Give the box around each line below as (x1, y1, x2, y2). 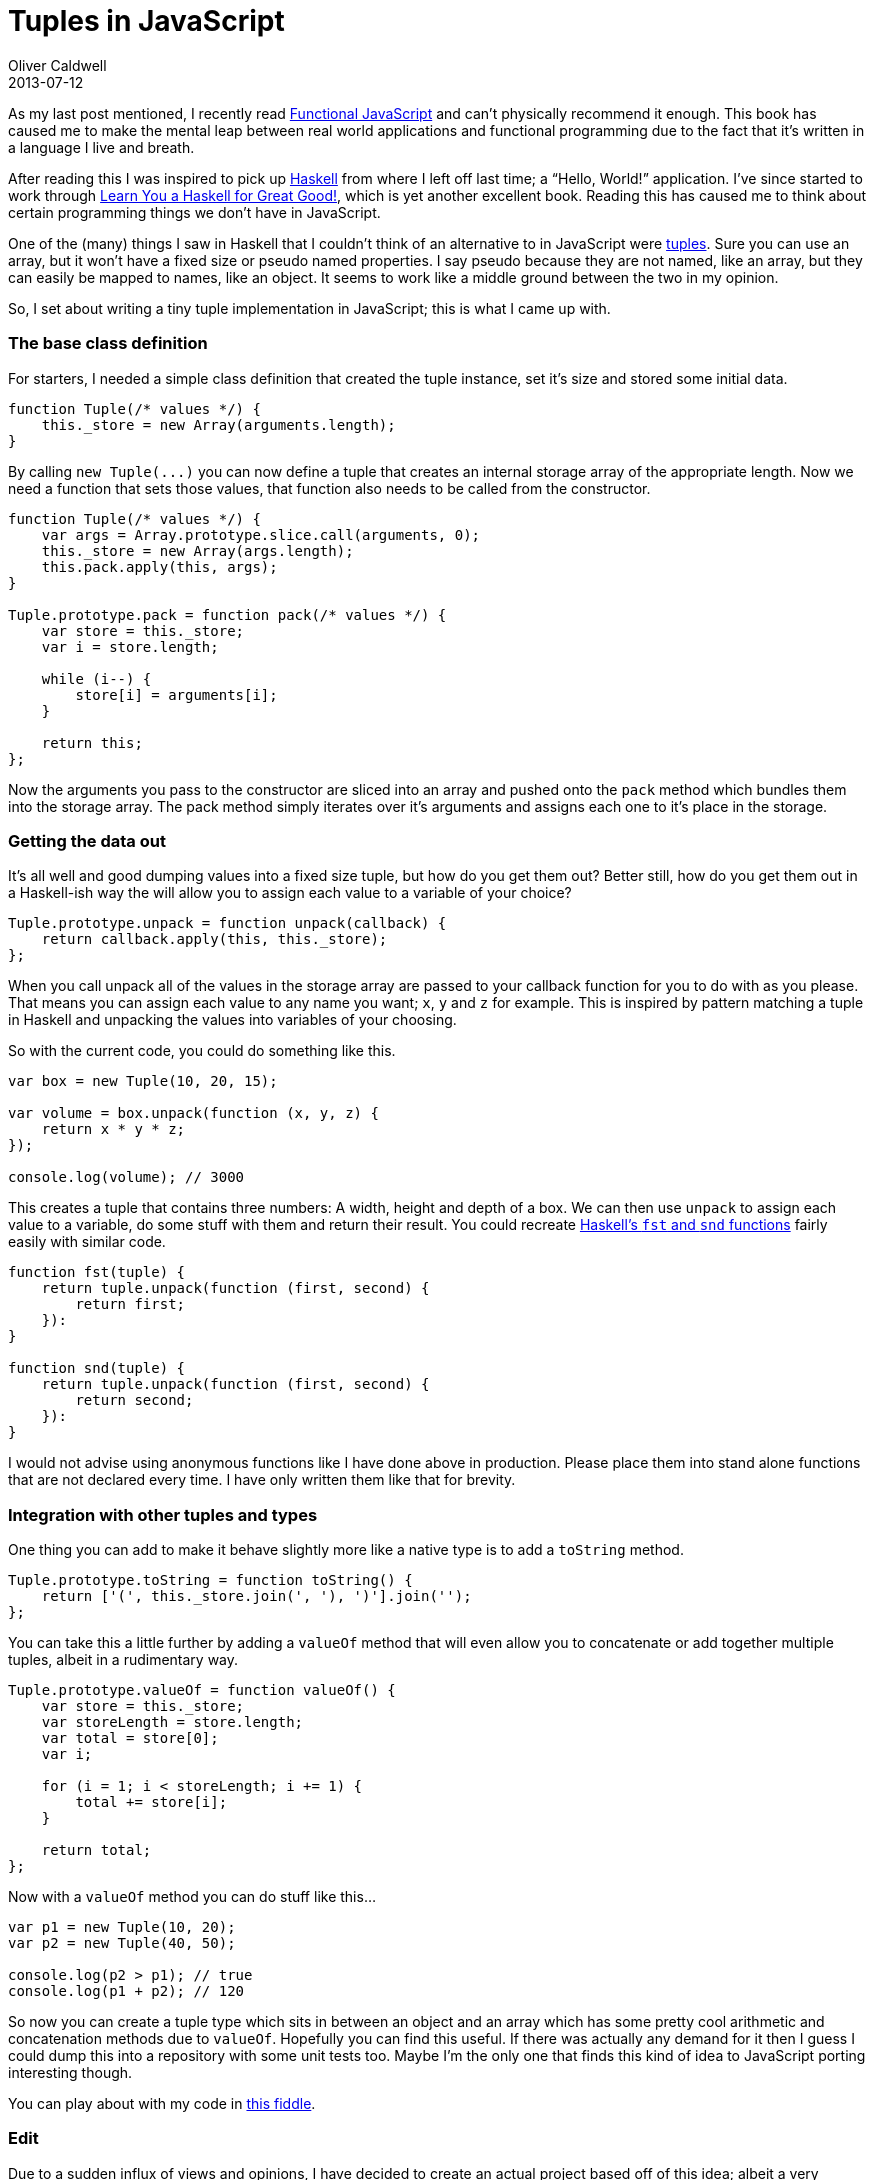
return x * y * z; (41, 1121, 186, 1138)
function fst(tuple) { (8, 1264, 186, 1281)
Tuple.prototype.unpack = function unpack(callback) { (8, 915, 447, 932)
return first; (75, 1296, 186, 1313)
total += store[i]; (75, 1794, 228, 1810)
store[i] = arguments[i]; (75, 686, 278, 703)
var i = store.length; (41, 638, 219, 655)
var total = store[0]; (41, 1730, 219, 1746)
